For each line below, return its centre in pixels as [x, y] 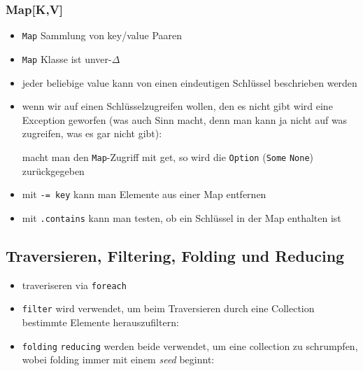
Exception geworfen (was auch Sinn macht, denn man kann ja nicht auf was [185, 119]
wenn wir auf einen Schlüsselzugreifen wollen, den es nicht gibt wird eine [177, 106]
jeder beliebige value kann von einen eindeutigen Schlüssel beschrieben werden [190, 82]
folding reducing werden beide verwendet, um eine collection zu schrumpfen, [190, 345]
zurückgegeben [53, 170]
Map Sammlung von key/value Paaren [102, 35]
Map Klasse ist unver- [67, 58]
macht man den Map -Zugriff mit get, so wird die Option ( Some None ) [168, 156]
